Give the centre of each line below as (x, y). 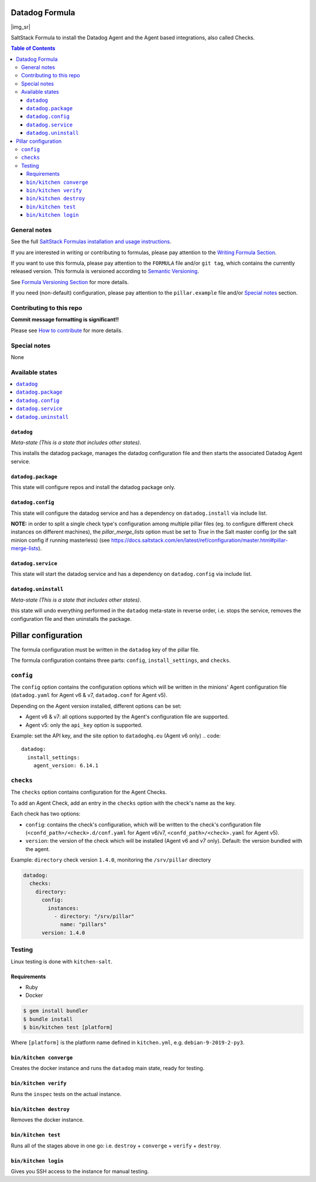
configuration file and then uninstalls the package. (71, 619)
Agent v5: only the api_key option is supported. (84, 725)
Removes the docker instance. (47, 1120)
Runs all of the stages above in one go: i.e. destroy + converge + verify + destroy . (116, 1146)
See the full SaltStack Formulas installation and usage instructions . (91, 242)
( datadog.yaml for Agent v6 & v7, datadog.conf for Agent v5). (89, 695)
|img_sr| (20, 27)
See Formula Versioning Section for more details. (70, 282)
